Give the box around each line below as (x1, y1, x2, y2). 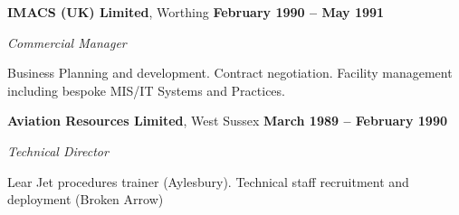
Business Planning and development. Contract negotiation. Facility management (7, 63, 453, 82)
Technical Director (7, 141, 109, 160)
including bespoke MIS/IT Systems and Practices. (7, 80, 285, 99)
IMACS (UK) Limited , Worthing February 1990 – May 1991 (7, 3, 385, 21)
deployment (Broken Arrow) (7, 190, 164, 209)
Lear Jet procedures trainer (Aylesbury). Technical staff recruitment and (7, 172, 409, 191)
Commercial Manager (7, 33, 127, 51)
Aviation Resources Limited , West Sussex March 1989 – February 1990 (7, 111, 448, 130)
